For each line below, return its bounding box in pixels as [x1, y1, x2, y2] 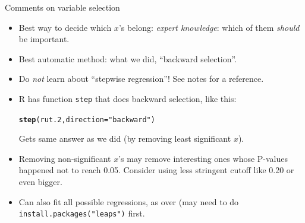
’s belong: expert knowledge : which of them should [118, 21, 300, 33]
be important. [18, 33, 70, 45]
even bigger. [18, 176, 62, 188]
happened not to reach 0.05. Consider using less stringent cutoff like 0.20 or [18, 164, 294, 176]
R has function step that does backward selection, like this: [18, 92, 237, 104]
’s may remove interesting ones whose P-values [118, 152, 288, 164]
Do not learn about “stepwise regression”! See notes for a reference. [18, 72, 264, 85]
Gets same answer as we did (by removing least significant [18, 132, 231, 145]
